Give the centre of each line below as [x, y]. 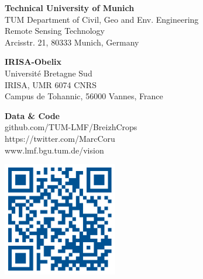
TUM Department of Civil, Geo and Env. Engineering [102, 19]
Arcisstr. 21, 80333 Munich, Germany [72, 42]
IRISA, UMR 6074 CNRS [51, 84]
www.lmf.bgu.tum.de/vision [54, 150]
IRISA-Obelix [33, 62]
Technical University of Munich [70, 8]
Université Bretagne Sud [49, 73]
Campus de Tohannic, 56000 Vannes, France [84, 96]
